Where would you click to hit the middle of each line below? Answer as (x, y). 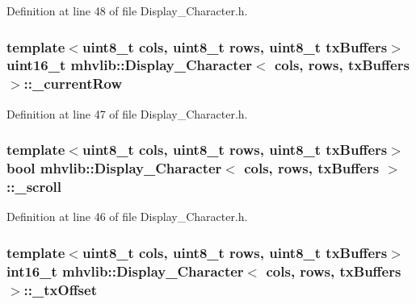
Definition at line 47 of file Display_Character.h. (127, 113)
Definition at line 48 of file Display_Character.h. (127, 10)
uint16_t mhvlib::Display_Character (130, 65)
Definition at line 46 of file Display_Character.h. (127, 217)
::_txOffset (60, 289)
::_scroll (34, 187)
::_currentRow (73, 83)
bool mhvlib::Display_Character (114, 168)
